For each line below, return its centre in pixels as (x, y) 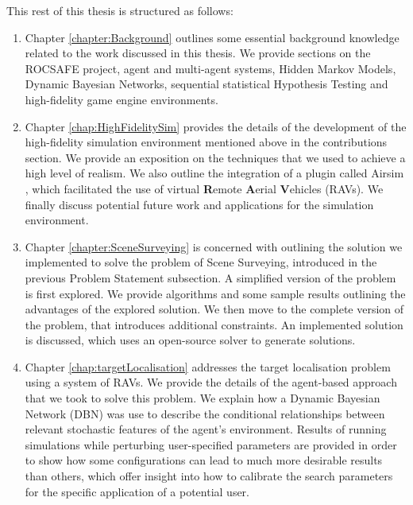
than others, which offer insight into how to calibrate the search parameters (209, 476)
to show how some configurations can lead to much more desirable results (204, 460)
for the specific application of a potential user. (137, 491)
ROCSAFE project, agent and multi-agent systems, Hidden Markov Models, (210, 68)
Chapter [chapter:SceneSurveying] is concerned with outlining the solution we (214, 246)
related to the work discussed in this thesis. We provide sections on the (198, 53)
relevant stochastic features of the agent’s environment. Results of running (206, 429)
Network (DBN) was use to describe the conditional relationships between (205, 413)
